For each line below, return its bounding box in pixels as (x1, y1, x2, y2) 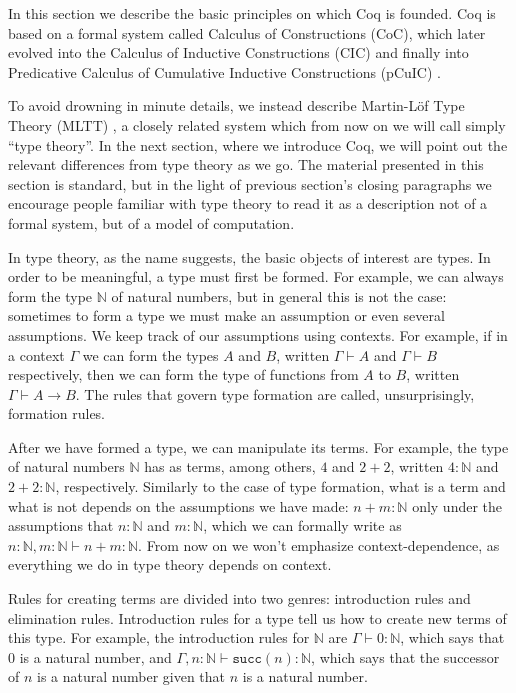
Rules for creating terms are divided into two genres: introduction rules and (8, 588, 471, 609)
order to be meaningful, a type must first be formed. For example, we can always (8, 266, 504, 287)
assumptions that (8, 515, 114, 536)
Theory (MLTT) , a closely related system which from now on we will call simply (8, 114, 506, 135)
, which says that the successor (311, 646, 500, 667)
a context (8, 344, 65, 365)
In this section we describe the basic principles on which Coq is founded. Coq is (8, 3, 496, 23)
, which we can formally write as (203, 515, 402, 536)
